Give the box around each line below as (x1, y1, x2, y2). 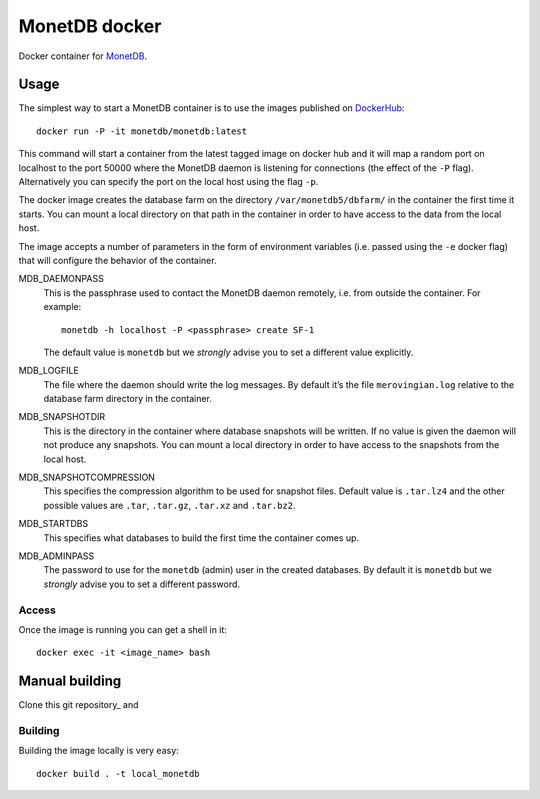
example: (43, 301, 82, 313)
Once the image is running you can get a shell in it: (18, 623, 227, 635)
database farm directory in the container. (43, 393, 212, 405)
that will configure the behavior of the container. (18, 254, 217, 266)
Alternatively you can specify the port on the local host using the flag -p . (18, 176, 319, 188)
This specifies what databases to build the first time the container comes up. (43, 531, 360, 544)
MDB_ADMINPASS (18, 550, 95, 562)
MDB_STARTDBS (18, 518, 89, 530)
